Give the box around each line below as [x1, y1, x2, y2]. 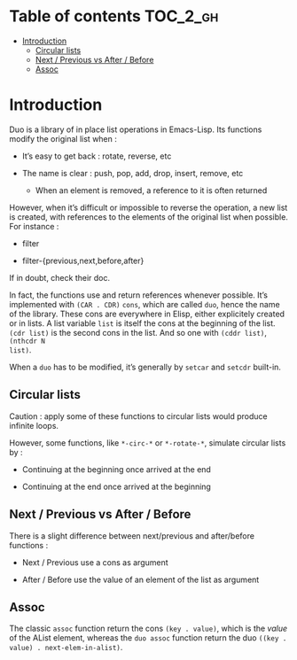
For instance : [9, 221, 59, 231]
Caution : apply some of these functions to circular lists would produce [9, 410, 268, 422]
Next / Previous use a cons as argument [21, 556, 168, 568]
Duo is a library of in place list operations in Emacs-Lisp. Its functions [9, 124, 262, 135]
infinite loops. [9, 420, 59, 431]
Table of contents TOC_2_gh [9, 6, 219, 27]
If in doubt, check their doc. [9, 272, 111, 283]
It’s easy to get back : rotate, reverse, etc [21, 151, 172, 161]
